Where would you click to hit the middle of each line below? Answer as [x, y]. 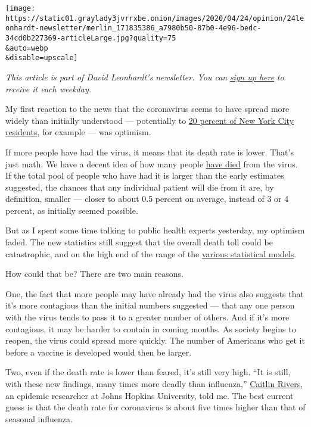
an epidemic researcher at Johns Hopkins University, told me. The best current [150, 395]
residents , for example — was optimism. [78, 132]
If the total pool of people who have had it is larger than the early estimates [145, 175]
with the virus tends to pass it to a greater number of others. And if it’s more [147, 317]
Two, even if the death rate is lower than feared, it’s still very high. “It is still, [148, 372]
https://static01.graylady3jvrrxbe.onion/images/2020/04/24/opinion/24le [155, 18]
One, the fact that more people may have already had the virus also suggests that [155, 293]
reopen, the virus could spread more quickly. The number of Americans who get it [155, 340]
